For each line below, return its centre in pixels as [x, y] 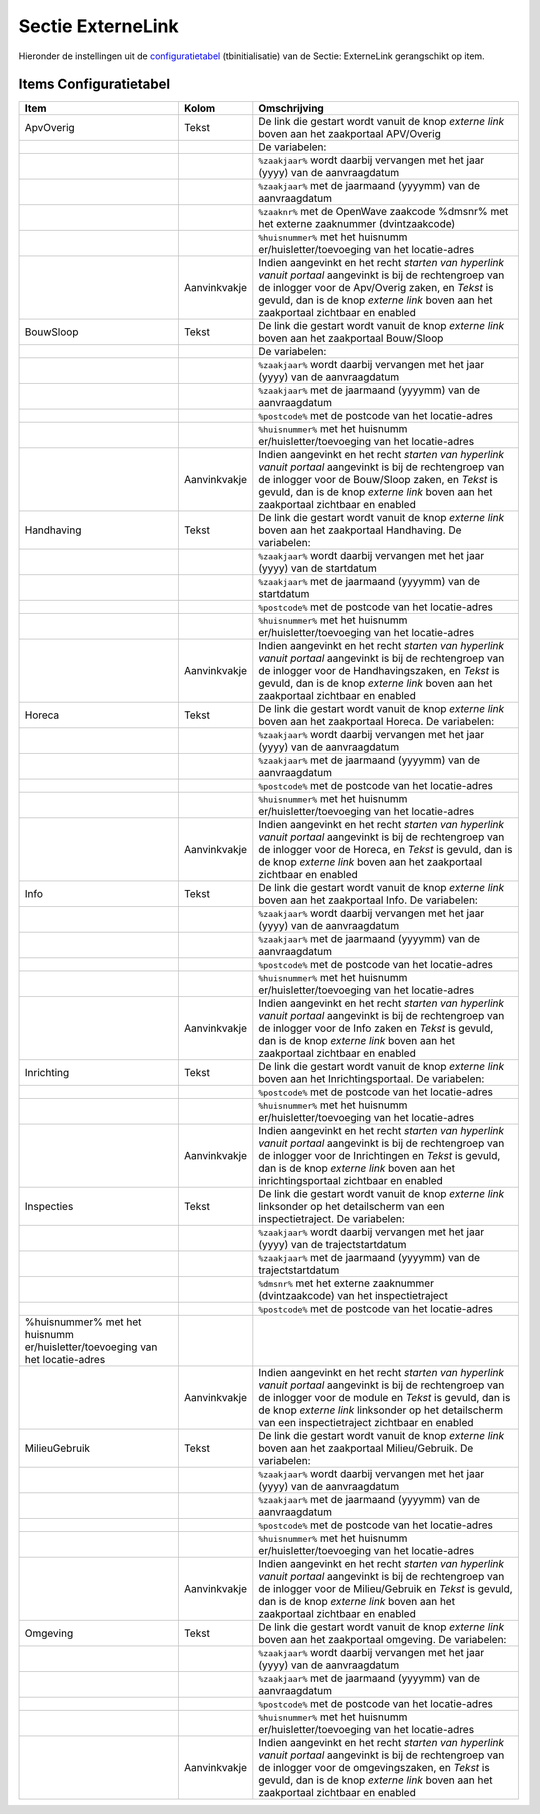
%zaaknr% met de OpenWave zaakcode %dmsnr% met [383, 212]
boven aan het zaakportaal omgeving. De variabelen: [382, 1640]
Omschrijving [291, 108]
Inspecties [49, 1207]
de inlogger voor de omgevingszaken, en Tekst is [374, 1768]
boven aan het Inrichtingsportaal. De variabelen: [371, 1079]
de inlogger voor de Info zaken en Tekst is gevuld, [376, 1028]
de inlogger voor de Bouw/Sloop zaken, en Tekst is [378, 480]
